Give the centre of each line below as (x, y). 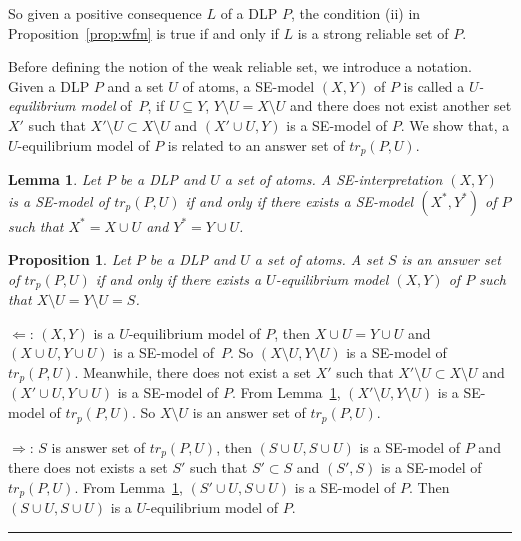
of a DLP (249, 13)
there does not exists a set (88, 466)
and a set (135, 85)
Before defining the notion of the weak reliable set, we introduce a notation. (240, 66)
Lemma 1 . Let (54, 179)
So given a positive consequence (105, 13)
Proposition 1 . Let (69, 259)
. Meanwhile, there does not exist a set (193, 372)
